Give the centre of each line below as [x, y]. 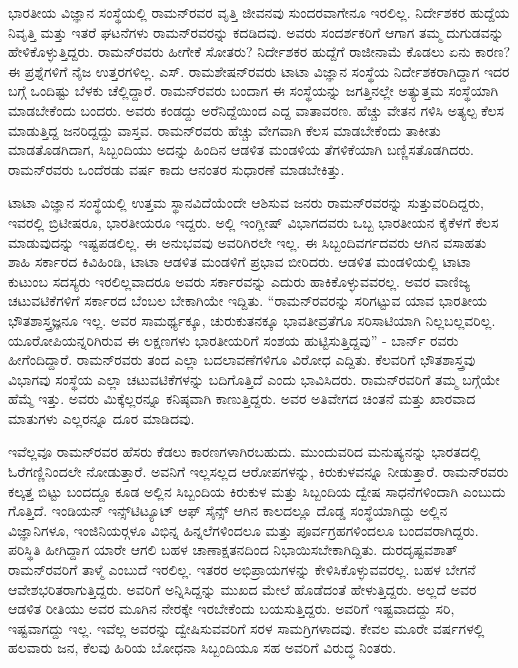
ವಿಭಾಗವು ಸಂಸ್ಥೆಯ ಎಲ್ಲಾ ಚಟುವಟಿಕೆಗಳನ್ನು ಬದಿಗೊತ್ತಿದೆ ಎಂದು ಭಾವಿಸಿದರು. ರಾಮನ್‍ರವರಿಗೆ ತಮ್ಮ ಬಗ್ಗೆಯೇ [254, 378]
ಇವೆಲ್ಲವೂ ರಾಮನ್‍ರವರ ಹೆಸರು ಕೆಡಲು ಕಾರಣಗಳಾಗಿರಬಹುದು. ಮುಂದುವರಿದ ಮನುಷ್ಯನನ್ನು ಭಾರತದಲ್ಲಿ [244, 451]
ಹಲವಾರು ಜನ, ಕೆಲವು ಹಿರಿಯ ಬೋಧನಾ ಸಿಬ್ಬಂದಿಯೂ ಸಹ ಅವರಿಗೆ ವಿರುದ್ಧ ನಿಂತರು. [202, 647]
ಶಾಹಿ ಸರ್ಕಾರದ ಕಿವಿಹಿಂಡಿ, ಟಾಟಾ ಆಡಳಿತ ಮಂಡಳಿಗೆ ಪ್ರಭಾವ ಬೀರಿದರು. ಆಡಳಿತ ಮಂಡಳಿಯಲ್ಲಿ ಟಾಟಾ [239, 261]
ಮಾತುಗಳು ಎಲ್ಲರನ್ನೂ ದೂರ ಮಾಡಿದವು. [101, 417]
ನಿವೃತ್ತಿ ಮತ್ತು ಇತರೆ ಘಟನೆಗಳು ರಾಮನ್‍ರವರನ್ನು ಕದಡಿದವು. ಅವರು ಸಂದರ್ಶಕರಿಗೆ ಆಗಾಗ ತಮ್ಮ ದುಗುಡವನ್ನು [256, 31]
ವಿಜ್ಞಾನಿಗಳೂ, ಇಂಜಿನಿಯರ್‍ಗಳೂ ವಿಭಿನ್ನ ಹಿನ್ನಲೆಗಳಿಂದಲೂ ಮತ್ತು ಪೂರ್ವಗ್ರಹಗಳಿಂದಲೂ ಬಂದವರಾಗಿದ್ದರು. [243, 529]
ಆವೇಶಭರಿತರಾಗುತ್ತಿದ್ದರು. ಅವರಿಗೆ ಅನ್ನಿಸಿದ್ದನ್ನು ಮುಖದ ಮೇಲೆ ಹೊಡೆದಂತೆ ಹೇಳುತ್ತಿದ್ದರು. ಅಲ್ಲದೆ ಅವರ [242, 588]
